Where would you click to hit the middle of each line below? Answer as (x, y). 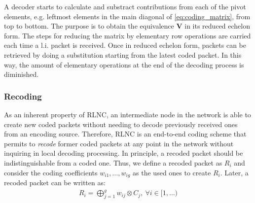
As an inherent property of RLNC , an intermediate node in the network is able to (127, 114)
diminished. (21, 74)
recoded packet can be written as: (55, 182)
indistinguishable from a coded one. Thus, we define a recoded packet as (113, 162)
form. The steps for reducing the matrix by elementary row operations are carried (127, 35)
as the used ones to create (172, 172)
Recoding (23, 96)
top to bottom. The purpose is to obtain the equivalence (89, 26)
